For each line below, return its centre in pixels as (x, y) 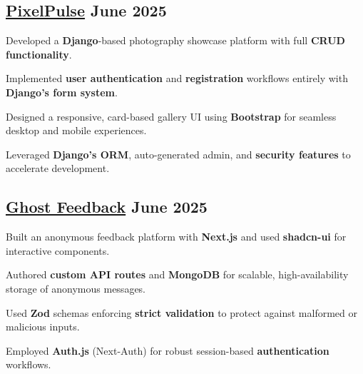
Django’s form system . (62, 92)
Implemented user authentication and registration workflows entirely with (177, 78)
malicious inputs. (43, 327)
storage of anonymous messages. (76, 288)
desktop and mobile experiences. (76, 130)
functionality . (39, 54)
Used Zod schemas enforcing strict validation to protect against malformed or (181, 312)
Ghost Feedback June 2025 (107, 207)
